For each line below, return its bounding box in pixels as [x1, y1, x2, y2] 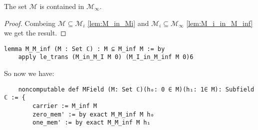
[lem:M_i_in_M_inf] [186, 17, 253, 28]
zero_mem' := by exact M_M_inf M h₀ [32, 110, 154, 118]
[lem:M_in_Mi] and [87, 17, 149, 28]
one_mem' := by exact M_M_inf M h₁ [32, 119, 151, 126]
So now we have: [4, 68, 54, 78]
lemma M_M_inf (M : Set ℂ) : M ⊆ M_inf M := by [4, 45, 165, 52]
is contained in [39, 1, 84, 11]
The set [4, 1, 27, 11]
